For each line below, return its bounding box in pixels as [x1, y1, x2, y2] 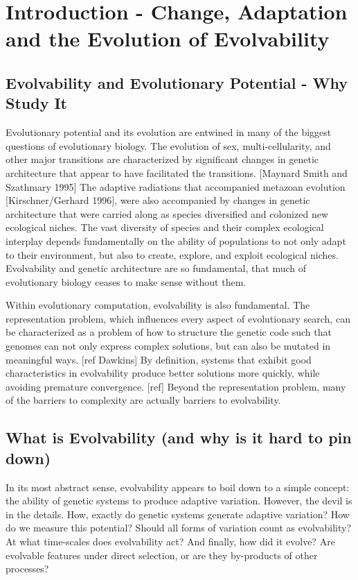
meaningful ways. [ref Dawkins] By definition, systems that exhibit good [6, 352, 312, 366]
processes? [6, 561, 49, 576]
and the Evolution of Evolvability [6, 24, 330, 53]
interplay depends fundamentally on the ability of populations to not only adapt [6, 233, 346, 248]
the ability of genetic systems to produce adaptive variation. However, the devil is [6, 493, 352, 508]
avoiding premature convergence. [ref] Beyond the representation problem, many [6, 379, 346, 393]
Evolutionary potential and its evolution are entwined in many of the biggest [6, 125, 332, 139]
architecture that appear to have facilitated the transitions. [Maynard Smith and [6, 165, 348, 180]
